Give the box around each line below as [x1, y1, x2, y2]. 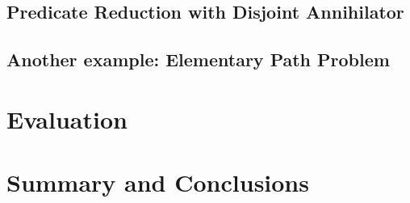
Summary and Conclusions [6, 166, 309, 199]
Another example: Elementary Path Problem [6, 47, 390, 72]
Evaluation [6, 102, 128, 135]
